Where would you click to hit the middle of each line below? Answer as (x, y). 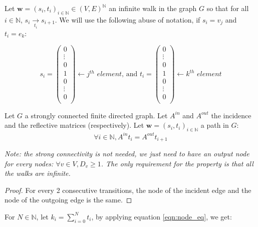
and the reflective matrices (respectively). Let (74, 125)
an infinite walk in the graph (153, 8)
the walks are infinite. (38, 173)
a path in (215, 125)
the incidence (231, 115)
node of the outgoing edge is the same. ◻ (68, 200)
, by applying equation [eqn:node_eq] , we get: (162, 216)
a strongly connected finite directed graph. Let (96, 115)
